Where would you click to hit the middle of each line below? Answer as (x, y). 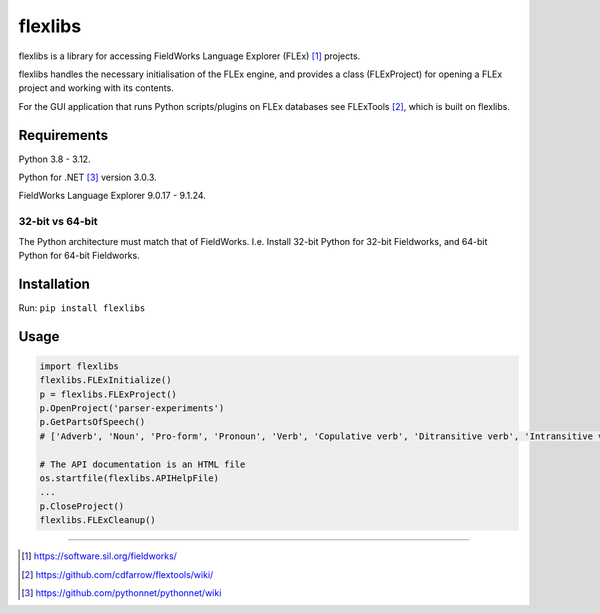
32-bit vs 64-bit (58, 222)
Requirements (63, 135)
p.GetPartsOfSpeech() (92, 422)
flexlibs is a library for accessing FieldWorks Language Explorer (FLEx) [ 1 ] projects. (189, 56)
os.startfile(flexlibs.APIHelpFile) (129, 478)
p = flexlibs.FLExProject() (108, 394)
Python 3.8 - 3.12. (54, 159)
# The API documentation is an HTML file (142, 464)
